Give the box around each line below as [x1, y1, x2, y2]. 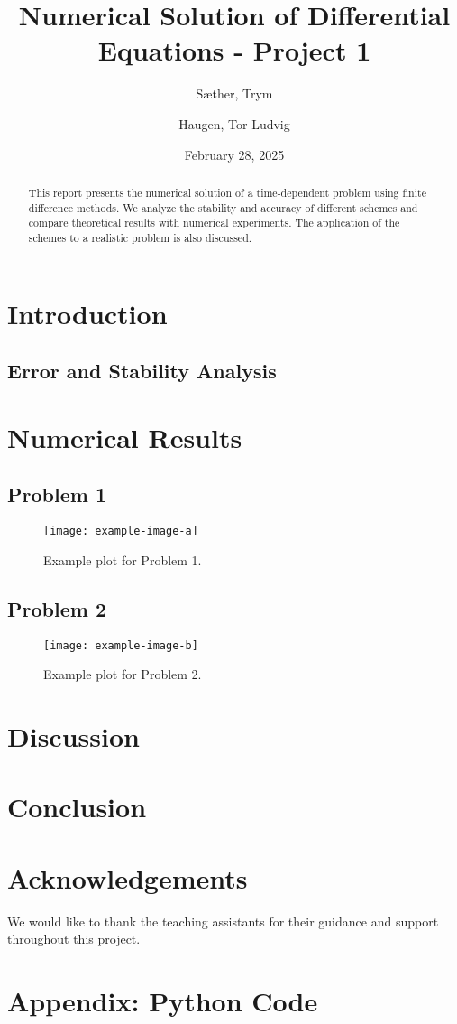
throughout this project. [7, 929, 141, 948]
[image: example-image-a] [43, 525, 198, 538]
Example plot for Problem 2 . [43, 665, 202, 684]
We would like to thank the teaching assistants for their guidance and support [7, 911, 439, 930]
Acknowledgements [7, 859, 248, 896]
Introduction [7, 294, 168, 331]
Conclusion [7, 788, 147, 825]
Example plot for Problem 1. [43, 550, 202, 569]
